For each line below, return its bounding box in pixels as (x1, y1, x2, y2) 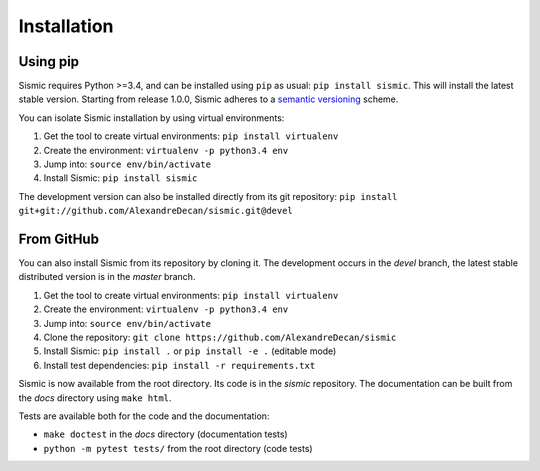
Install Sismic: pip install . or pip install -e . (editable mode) (43, 345, 337, 357)
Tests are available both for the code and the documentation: (18, 410, 270, 422)
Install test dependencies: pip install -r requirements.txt (43, 359, 316, 371)
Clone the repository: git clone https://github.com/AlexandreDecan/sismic (43, 331, 397, 344)
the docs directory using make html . (18, 391, 172, 404)
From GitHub (18, 231, 100, 247)
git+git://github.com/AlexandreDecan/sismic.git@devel (18, 205, 294, 217)
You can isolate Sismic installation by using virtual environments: (18, 111, 285, 124)
